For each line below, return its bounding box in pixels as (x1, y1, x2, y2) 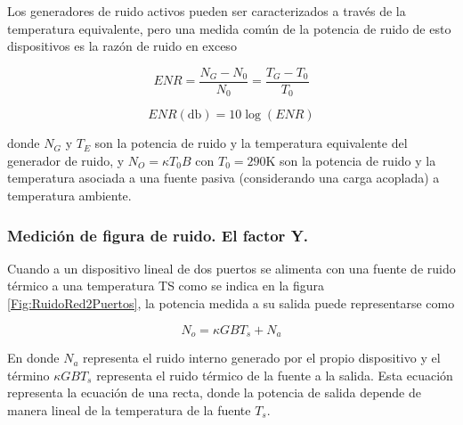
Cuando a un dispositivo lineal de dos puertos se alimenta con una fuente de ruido (7, 258, 456, 277)
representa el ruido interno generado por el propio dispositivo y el (83, 348, 441, 367)
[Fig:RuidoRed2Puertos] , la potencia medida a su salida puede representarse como (7, 294, 455, 313)
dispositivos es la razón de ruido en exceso (7, 37, 237, 55)
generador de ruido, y (7, 151, 125, 169)
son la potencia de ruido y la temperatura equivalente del (94, 134, 408, 152)
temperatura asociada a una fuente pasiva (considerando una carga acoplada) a (7, 168, 440, 187)
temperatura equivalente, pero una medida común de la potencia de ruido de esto (7, 19, 451, 37)
